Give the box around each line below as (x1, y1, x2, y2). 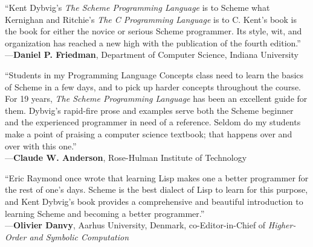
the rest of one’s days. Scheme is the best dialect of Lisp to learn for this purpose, (5, 183, 308, 196)
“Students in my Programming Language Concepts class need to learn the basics (5, 68, 304, 81)
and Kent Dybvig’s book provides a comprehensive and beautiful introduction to (5, 195, 303, 207)
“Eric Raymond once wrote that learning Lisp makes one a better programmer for (5, 171, 309, 184)
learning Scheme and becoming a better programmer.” (5, 207, 205, 219)
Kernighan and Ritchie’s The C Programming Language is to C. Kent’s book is (5, 13, 297, 25)
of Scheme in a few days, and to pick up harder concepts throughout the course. (5, 80, 301, 93)
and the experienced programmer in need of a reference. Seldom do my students (5, 116, 301, 128)
